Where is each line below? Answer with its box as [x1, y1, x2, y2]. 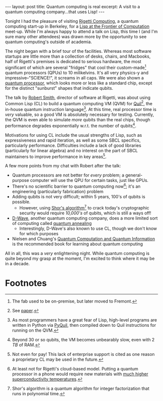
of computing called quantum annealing [12, 220, 92, 226]
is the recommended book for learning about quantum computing [12, 241, 143, 247]
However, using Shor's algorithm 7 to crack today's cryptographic [19, 204, 149, 210]
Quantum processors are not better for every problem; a [12, 172, 125, 178]
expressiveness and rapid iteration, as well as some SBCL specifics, [5, 137, 141, 143]
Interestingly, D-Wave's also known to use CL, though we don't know [19, 225, 157, 231]
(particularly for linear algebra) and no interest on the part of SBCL [5, 147, 138, 153]
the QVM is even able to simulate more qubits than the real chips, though [5, 116, 150, 122]
